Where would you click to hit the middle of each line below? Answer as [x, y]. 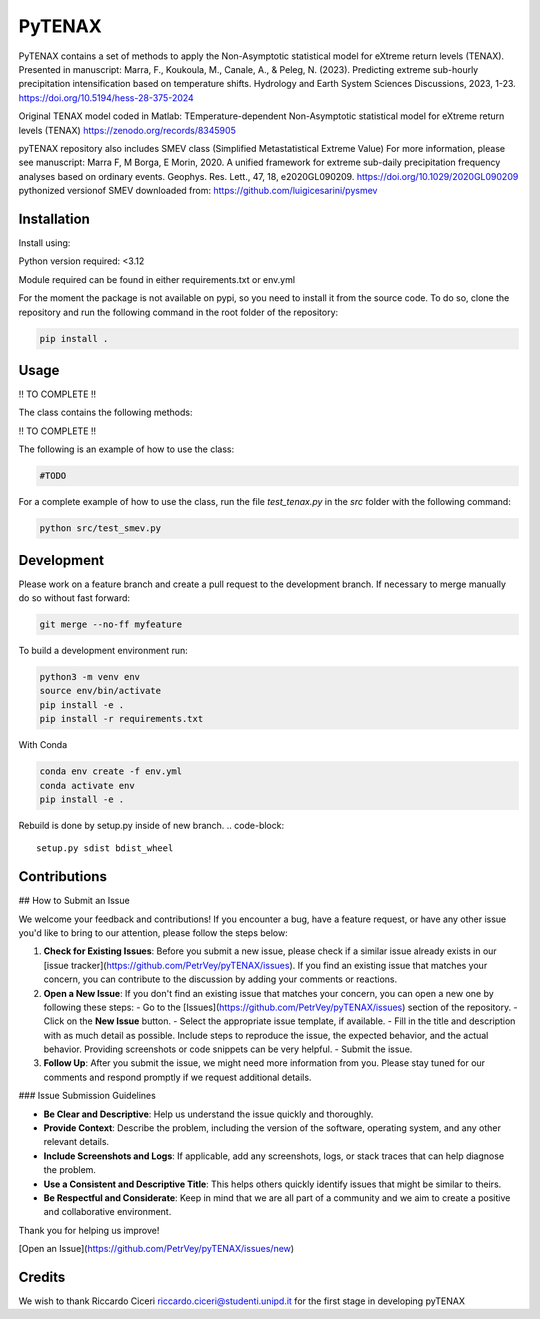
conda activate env [87, 785]
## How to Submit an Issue [74, 901]
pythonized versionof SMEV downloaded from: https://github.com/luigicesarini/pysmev [198, 191]
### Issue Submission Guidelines [87, 1096]
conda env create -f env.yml [111, 771]
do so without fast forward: [74, 598]
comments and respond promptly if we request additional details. [177, 1077]
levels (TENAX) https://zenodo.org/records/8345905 [127, 130]
